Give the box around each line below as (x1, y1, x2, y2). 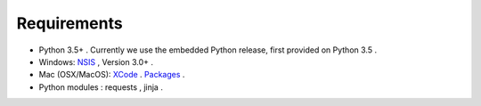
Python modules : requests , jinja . (38, 81, 164, 93)
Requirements (16, 13, 124, 33)
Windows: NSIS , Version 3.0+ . (38, 56, 154, 67)
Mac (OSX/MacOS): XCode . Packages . (38, 69, 185, 80)
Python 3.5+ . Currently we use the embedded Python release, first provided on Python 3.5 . (38, 45, 378, 55)
